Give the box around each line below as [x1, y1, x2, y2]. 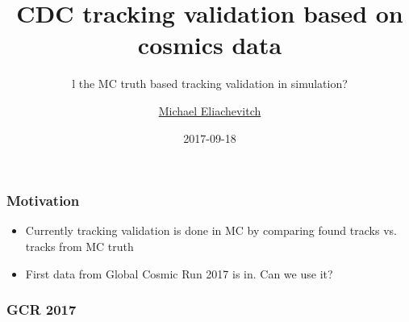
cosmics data [137, 28, 282, 61]
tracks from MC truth [25, 237, 134, 254]
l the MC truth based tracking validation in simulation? [72, 75, 348, 92]
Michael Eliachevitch [158, 102, 261, 119]
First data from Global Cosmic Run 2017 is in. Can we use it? [25, 265, 333, 282]
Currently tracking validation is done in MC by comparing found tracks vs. [25, 222, 397, 239]
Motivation [6, 190, 80, 211]
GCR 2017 [6, 299, 77, 320]
